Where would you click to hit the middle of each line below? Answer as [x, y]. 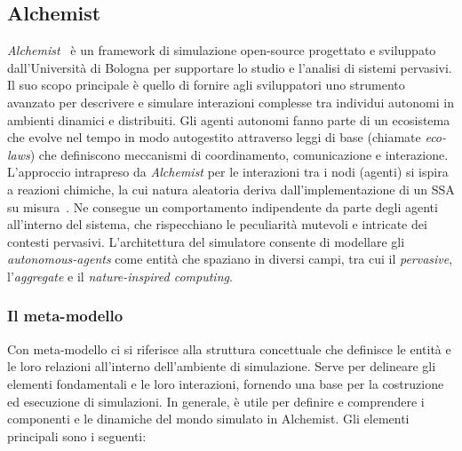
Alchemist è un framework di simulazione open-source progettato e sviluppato [222, 50]
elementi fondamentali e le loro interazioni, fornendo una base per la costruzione [226, 383]
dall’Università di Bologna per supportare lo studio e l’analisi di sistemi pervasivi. [230, 67]
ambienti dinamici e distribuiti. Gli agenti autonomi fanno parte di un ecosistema [229, 119]
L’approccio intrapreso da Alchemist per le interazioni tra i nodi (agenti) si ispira [228, 172]
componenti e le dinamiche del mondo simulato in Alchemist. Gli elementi [208, 419]
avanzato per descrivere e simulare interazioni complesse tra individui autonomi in [231, 102]
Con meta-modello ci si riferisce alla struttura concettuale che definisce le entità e [229, 348]
